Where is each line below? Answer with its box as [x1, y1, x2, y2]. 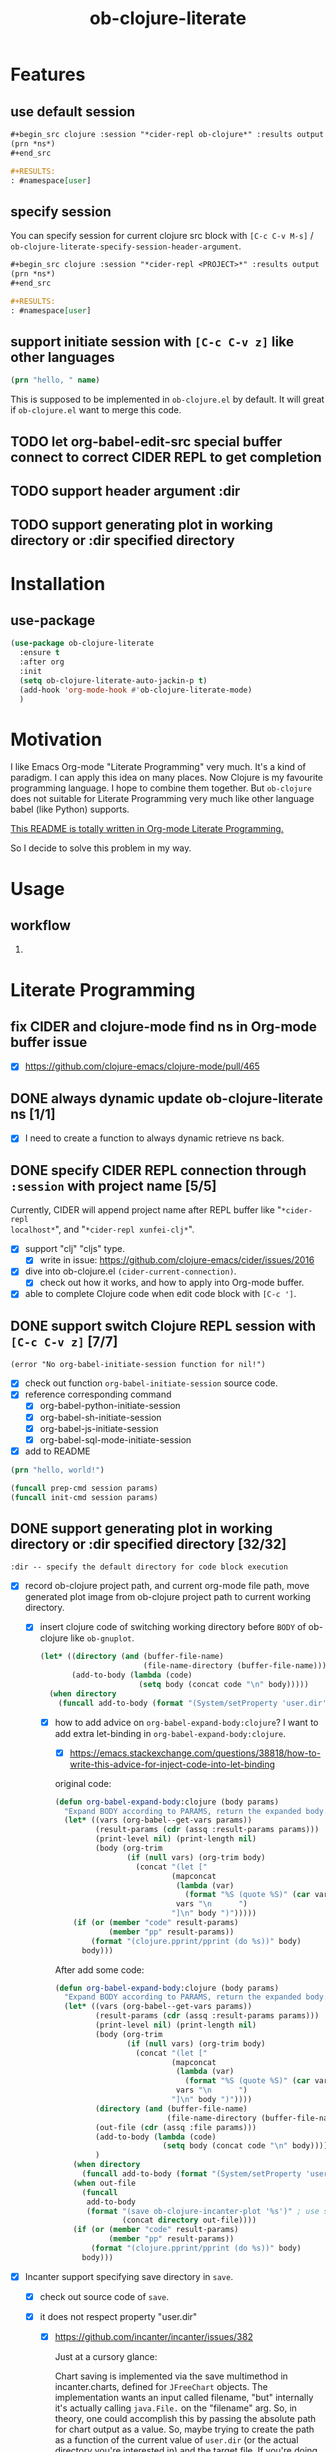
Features [10, 63, 86, 86]
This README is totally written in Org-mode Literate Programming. [10, 823, 284, 835]
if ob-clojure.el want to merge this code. [10, 404, 182, 416]
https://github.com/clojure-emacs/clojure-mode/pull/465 [24, 1060, 260, 1072]
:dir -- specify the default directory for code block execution [10, 1562, 288, 1572]
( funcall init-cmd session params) [10, 1492, 159, 1502]
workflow [10, 917, 71, 934]
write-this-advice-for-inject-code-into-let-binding [69, 1758, 276, 1770]
